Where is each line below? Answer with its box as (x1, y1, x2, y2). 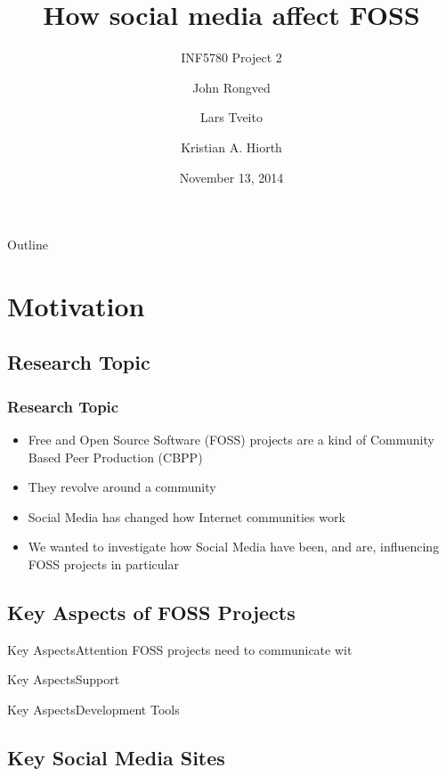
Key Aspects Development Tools (7, 700, 180, 719)
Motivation (7, 287, 145, 323)
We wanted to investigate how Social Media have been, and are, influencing (28, 537, 440, 556)
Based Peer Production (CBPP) (28, 447, 203, 466)
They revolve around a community (28, 478, 216, 496)
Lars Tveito (200, 108, 263, 127)
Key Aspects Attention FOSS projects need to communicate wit (7, 640, 353, 658)
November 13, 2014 (179, 167, 284, 186)
